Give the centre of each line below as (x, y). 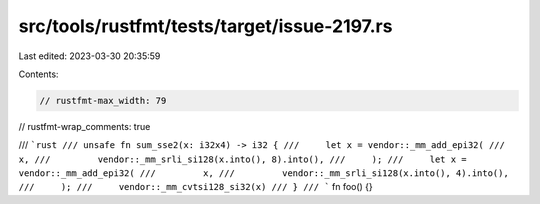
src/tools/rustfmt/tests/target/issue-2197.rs (205, 26)
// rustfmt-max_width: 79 (103, 100)
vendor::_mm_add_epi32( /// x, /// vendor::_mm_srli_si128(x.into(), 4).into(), (263, 173)
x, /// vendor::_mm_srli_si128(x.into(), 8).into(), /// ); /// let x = (242, 159)
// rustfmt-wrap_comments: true (84, 126)
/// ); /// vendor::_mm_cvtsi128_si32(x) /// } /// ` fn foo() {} (196, 187)
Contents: (38, 74)
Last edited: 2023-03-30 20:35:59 (89, 56)
